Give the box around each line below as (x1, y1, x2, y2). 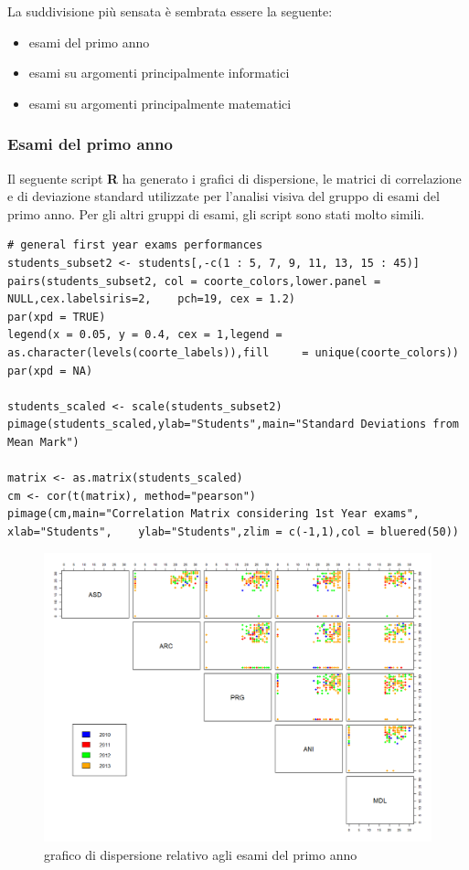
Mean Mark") (7, 435, 80, 449)
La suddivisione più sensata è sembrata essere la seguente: (7, 2, 333, 20)
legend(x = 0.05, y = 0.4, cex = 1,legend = (7, 328, 282, 342)
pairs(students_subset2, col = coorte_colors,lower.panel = (7, 274, 381, 288)
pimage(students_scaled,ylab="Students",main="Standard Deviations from (7, 418, 459, 431)
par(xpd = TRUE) (7, 310, 106, 324)
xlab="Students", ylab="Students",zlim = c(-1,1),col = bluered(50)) (7, 525, 459, 538)
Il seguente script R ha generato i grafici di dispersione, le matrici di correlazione (7, 168, 462, 187)
